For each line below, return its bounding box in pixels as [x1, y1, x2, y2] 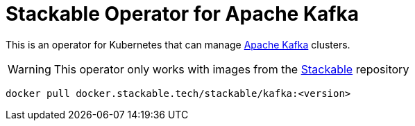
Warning [8, 62, 51, 76]
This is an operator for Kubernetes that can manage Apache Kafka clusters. [6, 38, 350, 51]
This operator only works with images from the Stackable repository [53, 62, 409, 76]
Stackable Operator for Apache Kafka [6, 2, 359, 26]
